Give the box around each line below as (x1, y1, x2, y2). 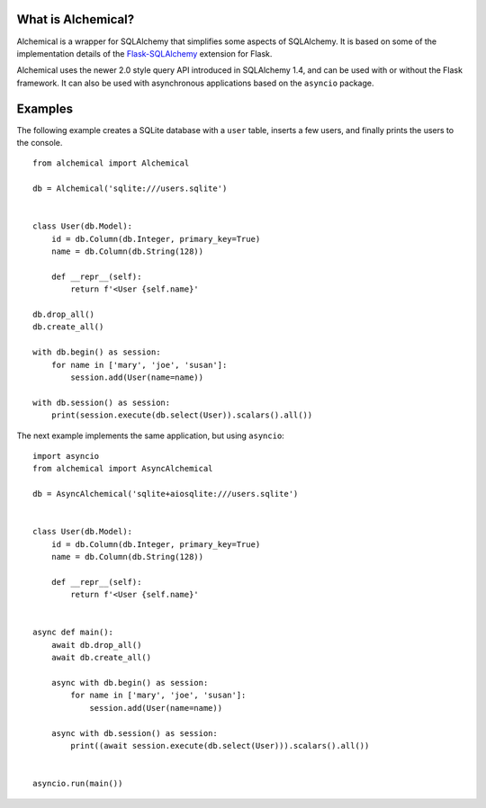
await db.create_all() (50, 652, 152, 663)
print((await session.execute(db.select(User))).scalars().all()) (70, 741, 370, 750)
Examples (16, 101, 74, 116)
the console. (16, 137, 63, 148)
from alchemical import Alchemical (32, 158, 190, 168)
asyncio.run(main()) (32, 778, 123, 789)
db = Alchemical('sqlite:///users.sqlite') (32, 184, 228, 193)
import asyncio (32, 451, 100, 461)
